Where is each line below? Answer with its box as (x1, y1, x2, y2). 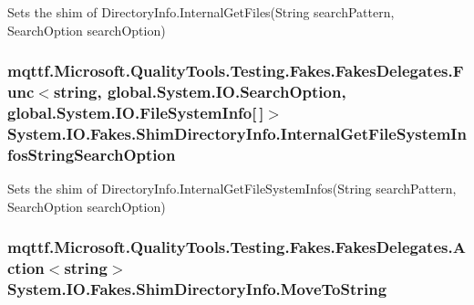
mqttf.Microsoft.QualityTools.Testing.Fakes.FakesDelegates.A (7, 236, 466, 258)
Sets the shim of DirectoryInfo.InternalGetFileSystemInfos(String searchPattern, (7, 179, 457, 198)
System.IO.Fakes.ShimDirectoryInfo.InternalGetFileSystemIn (7, 121, 467, 144)
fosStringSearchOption (7, 142, 176, 165)
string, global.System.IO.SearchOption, (53, 80, 346, 103)
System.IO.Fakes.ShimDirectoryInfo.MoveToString (7, 278, 387, 300)
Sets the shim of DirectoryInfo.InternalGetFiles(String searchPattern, (7, 3, 395, 21)
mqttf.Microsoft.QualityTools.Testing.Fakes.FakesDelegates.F (7, 59, 464, 82)
